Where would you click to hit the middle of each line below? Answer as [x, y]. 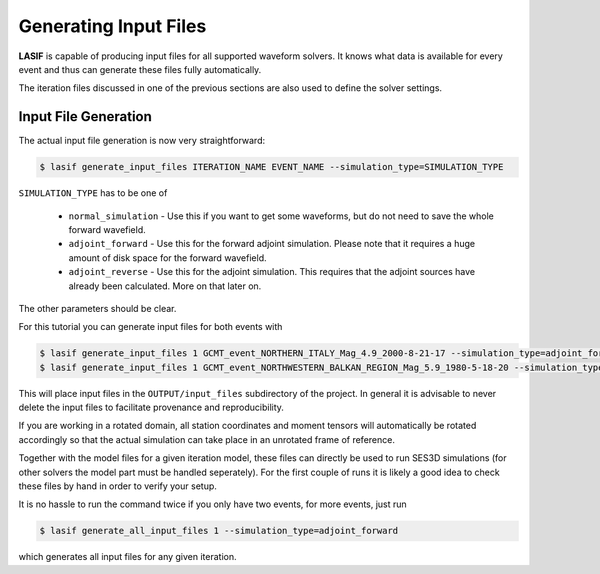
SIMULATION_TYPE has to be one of [93, 193]
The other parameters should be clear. [97, 308]
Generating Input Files [112, 26]
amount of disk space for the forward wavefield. [167, 257]
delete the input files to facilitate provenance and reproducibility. [151, 407]
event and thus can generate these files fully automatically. [140, 69]
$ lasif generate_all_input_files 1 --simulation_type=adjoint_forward [219, 531]
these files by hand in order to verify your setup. [117, 486]
